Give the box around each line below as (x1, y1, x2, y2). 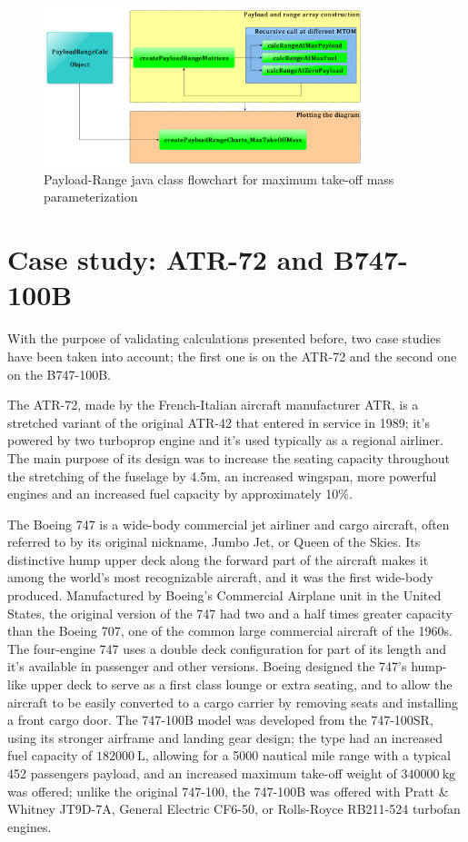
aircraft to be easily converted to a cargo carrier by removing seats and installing (7, 692, 459, 711)
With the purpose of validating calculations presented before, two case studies (7, 329, 441, 348)
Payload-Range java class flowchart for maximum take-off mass (44, 169, 394, 188)
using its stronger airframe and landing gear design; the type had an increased (7, 728, 443, 747)
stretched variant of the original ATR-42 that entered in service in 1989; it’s (7, 412, 430, 431)
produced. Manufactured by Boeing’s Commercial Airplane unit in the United (7, 586, 442, 605)
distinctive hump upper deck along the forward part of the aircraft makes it (7, 550, 429, 569)
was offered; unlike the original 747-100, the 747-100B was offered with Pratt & (7, 781, 449, 800)
